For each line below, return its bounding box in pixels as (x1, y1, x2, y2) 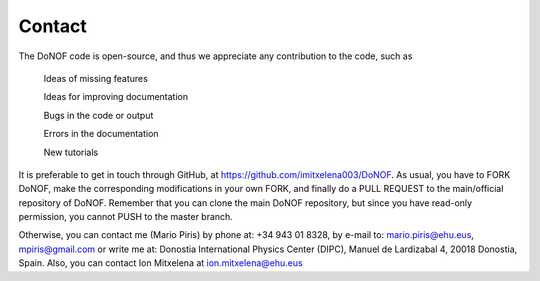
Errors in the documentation (43, 128, 159, 140)
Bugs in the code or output (43, 109, 154, 121)
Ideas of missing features (43, 72, 149, 84)
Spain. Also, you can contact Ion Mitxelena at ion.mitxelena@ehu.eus (18, 257, 304, 269)
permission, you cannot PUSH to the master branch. (18, 211, 234, 223)
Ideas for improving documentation (43, 91, 189, 103)
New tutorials (43, 146, 99, 158)
